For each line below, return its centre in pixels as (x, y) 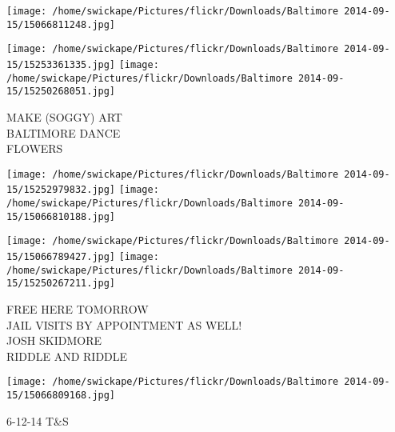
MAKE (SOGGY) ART (64, 116)
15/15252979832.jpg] (61, 190)
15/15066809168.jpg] (61, 395)
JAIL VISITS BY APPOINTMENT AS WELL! (124, 324)
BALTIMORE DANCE (64, 132)
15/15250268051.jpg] (61, 92)
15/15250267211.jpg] (61, 284)
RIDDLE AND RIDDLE (67, 356)
